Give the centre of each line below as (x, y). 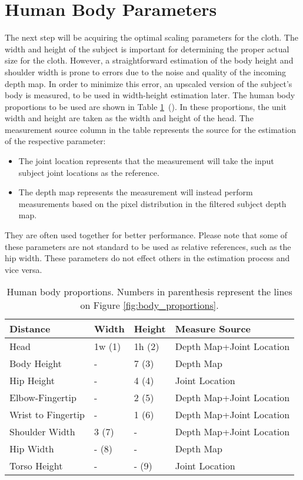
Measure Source (213, 329)
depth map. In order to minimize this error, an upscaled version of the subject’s (149, 83)
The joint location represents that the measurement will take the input (146, 161)
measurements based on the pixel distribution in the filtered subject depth (152, 203)
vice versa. (24, 269)
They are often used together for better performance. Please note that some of (146, 235)
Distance (30, 329)
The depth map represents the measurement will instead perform (136, 192)
